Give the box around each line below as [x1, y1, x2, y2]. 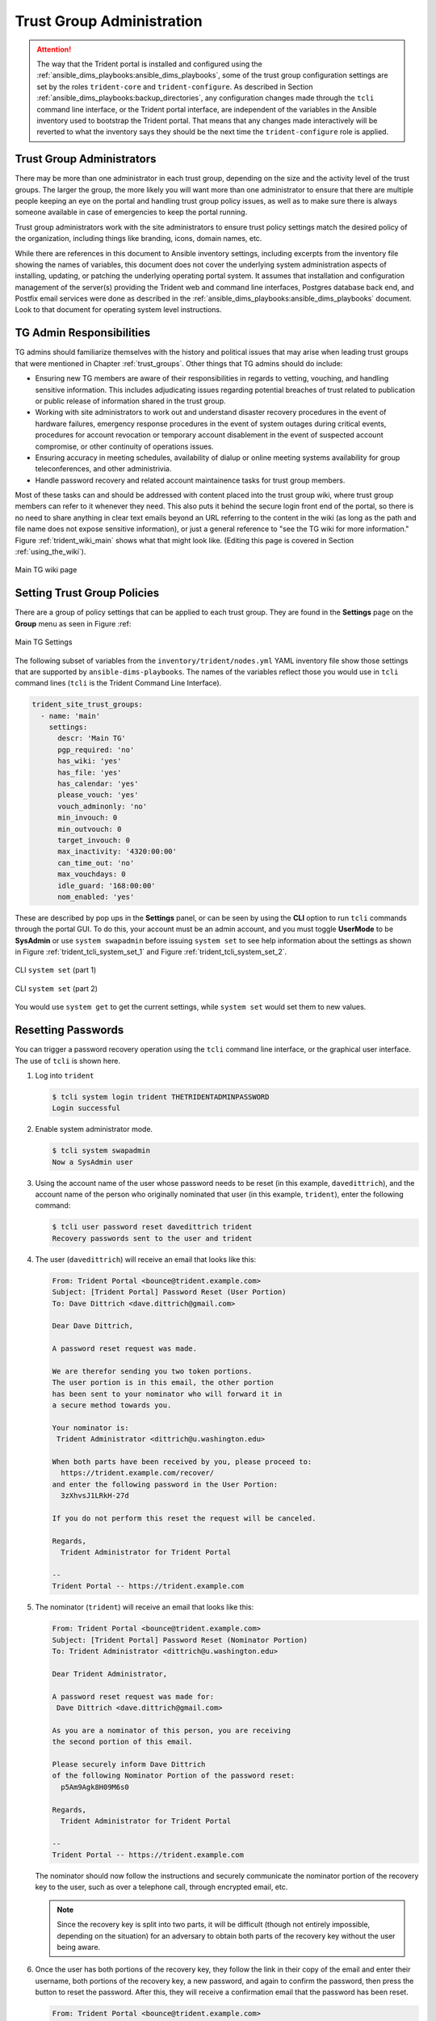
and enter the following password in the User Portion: [52, 1479, 279, 1489]
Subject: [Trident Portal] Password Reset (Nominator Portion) [52, 1635, 308, 1644]
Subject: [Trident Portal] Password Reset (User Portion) [52, 1288, 287, 1297]
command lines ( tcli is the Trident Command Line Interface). [15, 678, 222, 688]
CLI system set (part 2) [15, 983, 99, 994]
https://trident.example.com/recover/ [61, 1468, 214, 1478]
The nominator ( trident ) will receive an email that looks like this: [35, 1602, 254, 1612]
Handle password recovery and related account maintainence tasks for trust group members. [35, 475, 346, 485]
